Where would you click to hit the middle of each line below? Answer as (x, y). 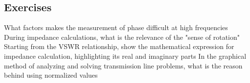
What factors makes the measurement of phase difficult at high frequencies (116, 27)
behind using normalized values (51, 75)
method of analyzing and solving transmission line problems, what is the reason (123, 65)
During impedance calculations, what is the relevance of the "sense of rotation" (122, 37)
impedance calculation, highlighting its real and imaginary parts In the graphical (125, 56)
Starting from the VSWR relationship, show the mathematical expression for (119, 46)
